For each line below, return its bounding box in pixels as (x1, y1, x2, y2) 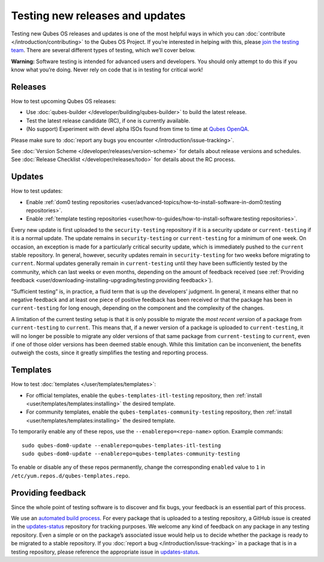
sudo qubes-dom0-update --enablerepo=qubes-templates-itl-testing (22, 442, 221, 449)
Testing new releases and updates (11, 9, 186, 22)
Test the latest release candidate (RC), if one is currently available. (26, 117, 190, 124)
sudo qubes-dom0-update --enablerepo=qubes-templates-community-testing (22, 450, 240, 457)
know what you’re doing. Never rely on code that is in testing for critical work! (11, 66, 203, 73)
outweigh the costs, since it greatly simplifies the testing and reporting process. (11, 349, 208, 357)
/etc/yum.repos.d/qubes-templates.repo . (11, 472, 130, 479)
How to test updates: (11, 187, 63, 195)
